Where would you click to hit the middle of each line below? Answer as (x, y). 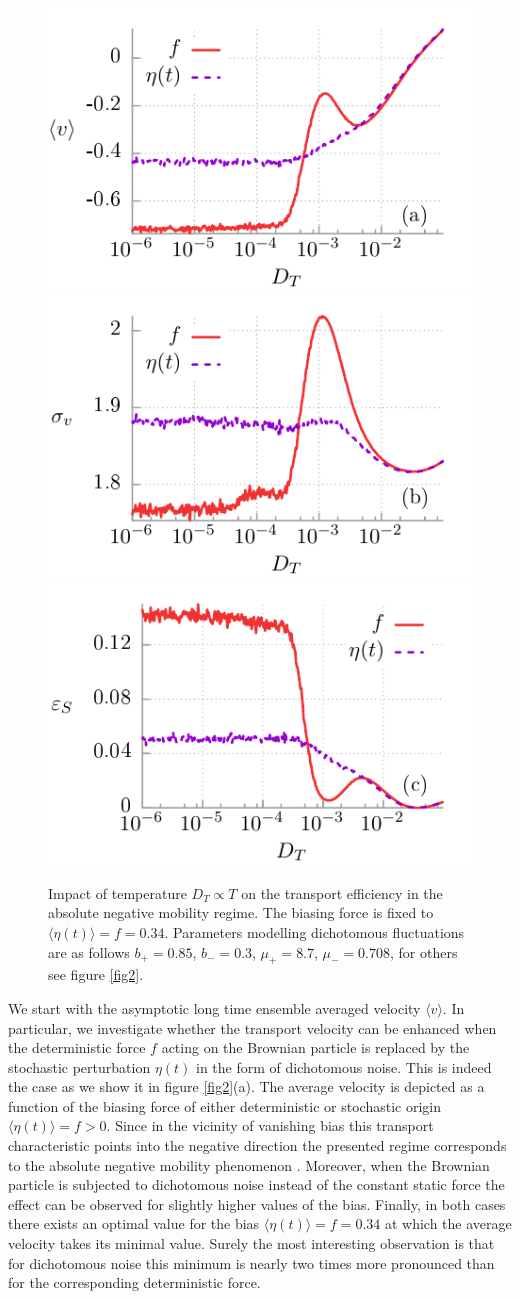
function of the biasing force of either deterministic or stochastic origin (224, 1105)
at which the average (448, 1223)
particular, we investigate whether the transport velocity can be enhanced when (252, 1027)
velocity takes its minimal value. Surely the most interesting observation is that (251, 1243)
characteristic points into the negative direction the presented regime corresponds (257, 1145)
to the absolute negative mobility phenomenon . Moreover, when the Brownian (249, 1164)
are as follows (89, 951)
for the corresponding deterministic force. (134, 1282)
